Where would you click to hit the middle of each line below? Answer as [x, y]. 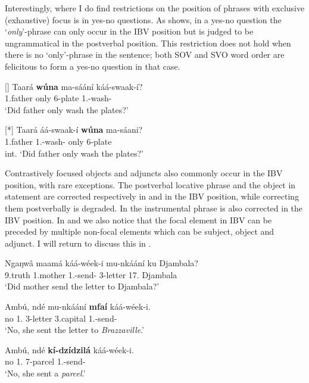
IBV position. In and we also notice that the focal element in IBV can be [138, 219]
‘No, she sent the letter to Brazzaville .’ [75, 330]
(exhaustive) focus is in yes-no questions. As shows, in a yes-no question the [143, 19]
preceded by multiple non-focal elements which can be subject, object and [140, 231]
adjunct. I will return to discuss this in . [78, 243]
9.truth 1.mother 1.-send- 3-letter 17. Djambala [91, 274]
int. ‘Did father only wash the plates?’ [74, 153]
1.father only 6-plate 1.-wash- [58, 98]
